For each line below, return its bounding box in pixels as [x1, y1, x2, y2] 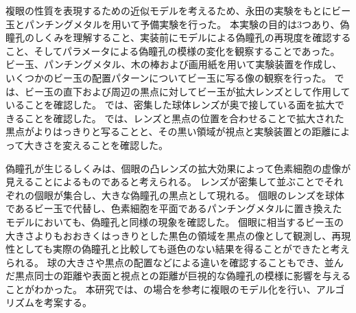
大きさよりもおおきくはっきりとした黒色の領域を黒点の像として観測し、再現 [5, 228, 351, 242]
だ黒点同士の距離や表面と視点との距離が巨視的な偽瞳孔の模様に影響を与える [5, 268, 351, 283]
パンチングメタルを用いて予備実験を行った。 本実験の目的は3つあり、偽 [24, 16, 350, 31]
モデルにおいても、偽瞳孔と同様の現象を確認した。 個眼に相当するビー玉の [5, 214, 344, 229]
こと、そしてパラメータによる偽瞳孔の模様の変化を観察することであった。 [5, 43, 340, 58]
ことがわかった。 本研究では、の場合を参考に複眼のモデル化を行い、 [5, 281, 316, 296]
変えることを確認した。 [62, 137, 168, 152]
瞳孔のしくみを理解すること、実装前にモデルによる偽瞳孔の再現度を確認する [5, 30, 351, 45]
